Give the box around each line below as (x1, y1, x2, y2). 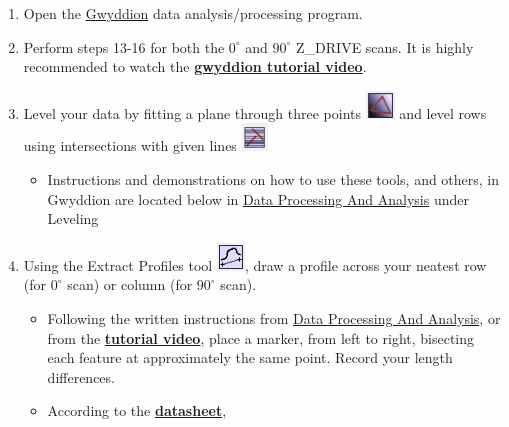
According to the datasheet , (47, 400, 227, 421)
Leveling (47, 208, 99, 229)
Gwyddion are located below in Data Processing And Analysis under (47, 188, 469, 209)
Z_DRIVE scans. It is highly (296, 36, 474, 57)
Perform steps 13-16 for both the (23, 36, 225, 57)
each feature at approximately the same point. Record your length (47, 347, 453, 368)
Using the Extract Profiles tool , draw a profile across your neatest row (23, 254, 487, 275)
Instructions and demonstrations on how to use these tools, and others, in (47, 168, 500, 189)
